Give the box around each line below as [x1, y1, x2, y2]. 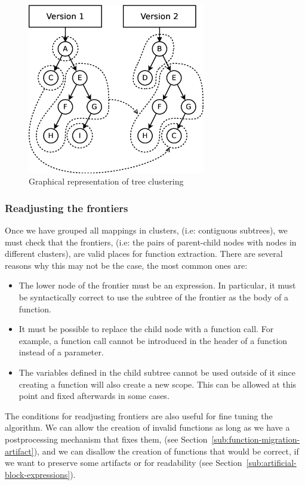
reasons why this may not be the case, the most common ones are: [5, 259, 248, 271]
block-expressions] [5, 468, 70, 480]
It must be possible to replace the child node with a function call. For [19, 323, 274, 335]
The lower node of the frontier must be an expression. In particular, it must [19, 279, 296, 291]
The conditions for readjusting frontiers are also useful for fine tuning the [5, 409, 273, 422]
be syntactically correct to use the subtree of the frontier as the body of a [19, 291, 289, 303]
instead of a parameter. [19, 346, 104, 358]
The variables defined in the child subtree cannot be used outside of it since [19, 366, 296, 379]
